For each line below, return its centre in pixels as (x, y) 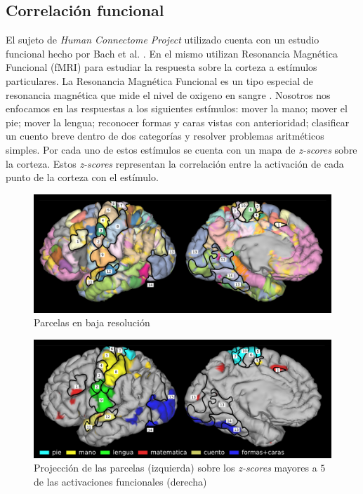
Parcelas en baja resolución (92, 322)
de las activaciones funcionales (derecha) (120, 481)
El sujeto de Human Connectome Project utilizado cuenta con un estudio (163, 40)
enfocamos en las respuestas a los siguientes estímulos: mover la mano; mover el (177, 108)
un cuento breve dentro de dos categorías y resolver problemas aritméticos (165, 136)
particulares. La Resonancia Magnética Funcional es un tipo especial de (159, 80)
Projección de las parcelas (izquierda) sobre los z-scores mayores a (176, 468)
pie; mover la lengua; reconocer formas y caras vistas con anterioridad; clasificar (178, 122)
